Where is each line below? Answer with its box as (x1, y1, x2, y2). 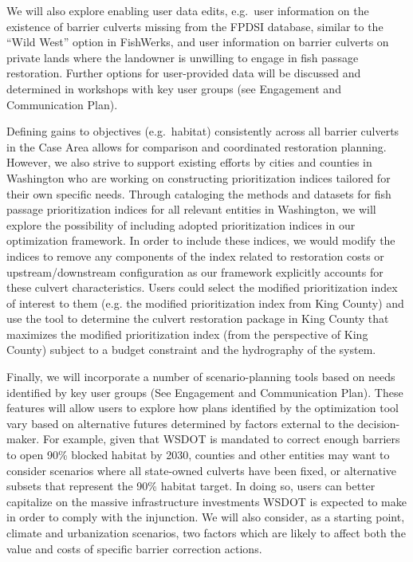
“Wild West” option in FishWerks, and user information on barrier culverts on (6, 33, 389, 50)
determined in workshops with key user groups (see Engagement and (6, 80, 341, 96)
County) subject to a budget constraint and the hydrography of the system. (6, 341, 376, 358)
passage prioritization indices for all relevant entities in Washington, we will (6, 201, 376, 218)
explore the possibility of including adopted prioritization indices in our (6, 216, 356, 233)
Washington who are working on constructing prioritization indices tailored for (6, 169, 391, 186)
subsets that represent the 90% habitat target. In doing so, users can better (6, 478, 376, 494)
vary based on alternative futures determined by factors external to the (6, 415, 354, 431)
